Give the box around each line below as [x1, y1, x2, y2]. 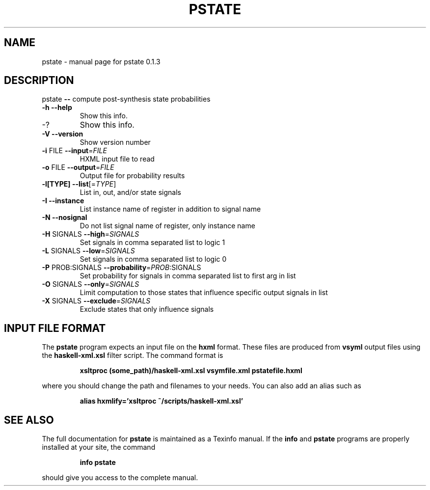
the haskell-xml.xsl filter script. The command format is [42, 351, 223, 360]
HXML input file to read [80, 155, 155, 163]
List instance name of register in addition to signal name [80, 205, 261, 214]
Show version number [80, 138, 151, 147]
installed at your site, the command [42, 443, 156, 452]
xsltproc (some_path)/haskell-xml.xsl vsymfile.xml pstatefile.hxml [80, 366, 302, 375]
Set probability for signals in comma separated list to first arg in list [80, 272, 296, 280]
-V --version [42, 130, 83, 138]
